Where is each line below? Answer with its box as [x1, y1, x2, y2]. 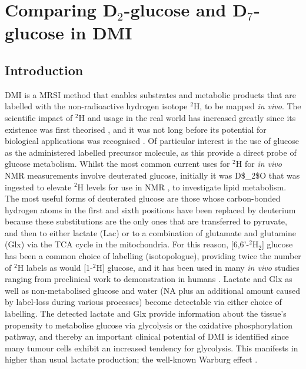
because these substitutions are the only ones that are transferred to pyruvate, [5, 215, 287, 227]
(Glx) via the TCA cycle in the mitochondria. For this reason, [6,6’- [5, 238, 250, 250]
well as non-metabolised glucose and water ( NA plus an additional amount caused [5, 284, 301, 296]
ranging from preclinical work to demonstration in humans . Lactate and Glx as [5, 273, 292, 285]
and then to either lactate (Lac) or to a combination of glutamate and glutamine [5, 226, 296, 239]
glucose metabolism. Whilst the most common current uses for [5, 157, 230, 170]
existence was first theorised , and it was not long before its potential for [5, 123, 267, 135]
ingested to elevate [5, 180, 72, 193]
